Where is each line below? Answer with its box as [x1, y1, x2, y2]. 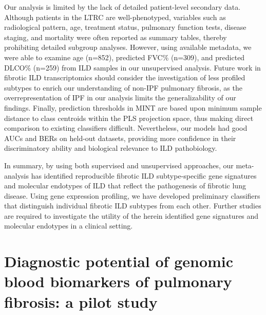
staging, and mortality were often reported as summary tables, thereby [4, 31, 227, 42]
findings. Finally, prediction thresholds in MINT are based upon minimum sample [4, 102, 262, 113]
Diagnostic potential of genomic [4, 251, 234, 272]
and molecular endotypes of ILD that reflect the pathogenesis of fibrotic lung [4, 180, 246, 191]
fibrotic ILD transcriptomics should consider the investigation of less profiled [4, 72, 245, 83]
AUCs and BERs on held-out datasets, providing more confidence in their [4, 132, 236, 143]
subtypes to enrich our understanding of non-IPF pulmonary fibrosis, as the [4, 82, 242, 93]
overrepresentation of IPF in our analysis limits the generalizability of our [4, 92, 236, 103]
